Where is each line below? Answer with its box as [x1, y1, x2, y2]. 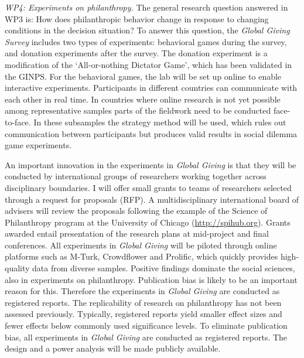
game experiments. [5, 139, 72, 151]
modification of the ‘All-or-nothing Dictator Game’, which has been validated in [5, 58, 292, 70]
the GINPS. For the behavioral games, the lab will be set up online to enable [5, 70, 282, 82]
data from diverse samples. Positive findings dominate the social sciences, [32, 262, 295, 274]
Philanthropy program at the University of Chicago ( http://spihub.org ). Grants [5, 216, 291, 228]
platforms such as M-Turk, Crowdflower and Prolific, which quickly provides [5, 250, 278, 262]
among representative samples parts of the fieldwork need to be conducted [5, 104, 271, 117]
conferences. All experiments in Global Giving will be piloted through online [5, 238, 277, 251]
